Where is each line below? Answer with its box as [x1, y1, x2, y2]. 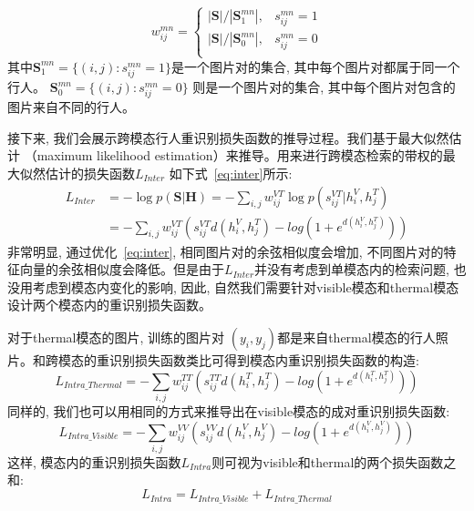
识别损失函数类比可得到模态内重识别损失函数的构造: [108, 351, 419, 370]
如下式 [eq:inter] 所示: [169, 164, 293, 182]
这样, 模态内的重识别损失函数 [7, 452, 181, 471]
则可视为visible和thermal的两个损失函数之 [211, 452, 457, 471]
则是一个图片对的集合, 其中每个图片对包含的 [192, 77, 456, 97]
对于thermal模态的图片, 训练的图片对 [7, 328, 225, 347]
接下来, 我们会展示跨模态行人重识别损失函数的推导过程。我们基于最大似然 [7, 128, 449, 147]
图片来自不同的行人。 [7, 97, 135, 117]
